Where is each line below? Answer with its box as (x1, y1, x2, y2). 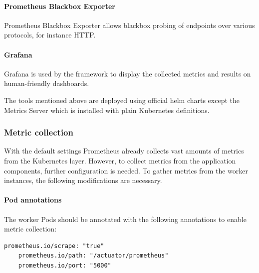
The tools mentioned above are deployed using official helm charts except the (4, 94, 240, 105)
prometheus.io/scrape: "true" (4, 242, 104, 249)
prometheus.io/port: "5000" (18, 261, 111, 269)
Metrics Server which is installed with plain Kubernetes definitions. (4, 104, 210, 115)
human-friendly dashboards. (4, 78, 89, 88)
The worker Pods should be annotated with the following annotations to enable (4, 213, 247, 224)
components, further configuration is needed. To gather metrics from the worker (4, 165, 248, 175)
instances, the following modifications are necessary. (4, 175, 162, 185)
